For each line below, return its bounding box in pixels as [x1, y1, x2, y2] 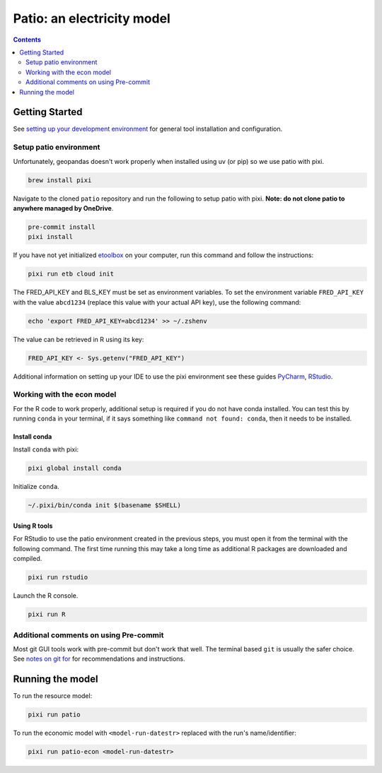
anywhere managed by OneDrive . [13, 203, 114, 212]
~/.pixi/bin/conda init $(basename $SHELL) [28, 502, 182, 509]
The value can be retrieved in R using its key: [13, 335, 144, 343]
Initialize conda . [13, 483, 59, 491]
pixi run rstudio [28, 573, 88, 582]
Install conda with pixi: [13, 445, 79, 454]
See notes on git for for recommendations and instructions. [13, 654, 185, 663]
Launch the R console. [13, 591, 79, 600]
